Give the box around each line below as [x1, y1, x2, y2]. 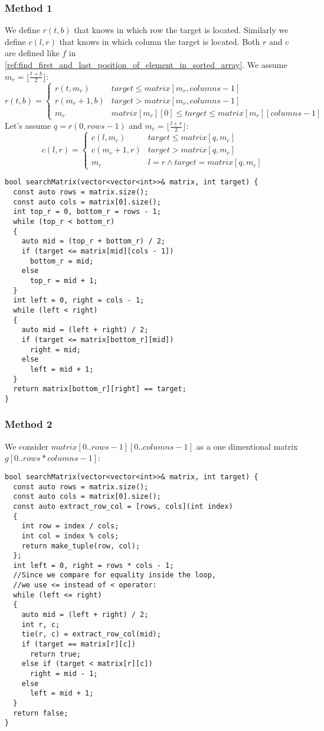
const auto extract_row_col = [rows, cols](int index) [13, 502, 233, 511]
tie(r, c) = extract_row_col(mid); [21, 630, 161, 639]
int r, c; [21, 620, 60, 629]
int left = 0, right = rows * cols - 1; [13, 561, 174, 570]
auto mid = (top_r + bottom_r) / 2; [21, 237, 166, 246]
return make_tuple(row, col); [21, 541, 140, 550]
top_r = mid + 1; [30, 276, 98, 285]
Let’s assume [5, 119, 51, 131]
